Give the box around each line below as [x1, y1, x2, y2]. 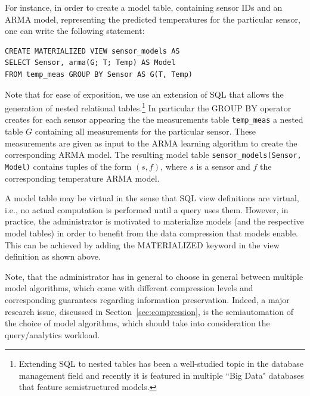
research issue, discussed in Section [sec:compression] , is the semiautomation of [5, 305, 293, 317]
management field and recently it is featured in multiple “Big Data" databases [18, 369, 304, 381]
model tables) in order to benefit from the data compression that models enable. [5, 226, 299, 239]
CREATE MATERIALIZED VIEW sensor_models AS [5, 46, 180, 55]
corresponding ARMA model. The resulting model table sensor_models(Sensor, [5, 148, 302, 161]
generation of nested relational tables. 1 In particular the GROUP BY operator [5, 100, 292, 114]
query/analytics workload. [5, 328, 100, 341]
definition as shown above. [5, 250, 101, 263]
